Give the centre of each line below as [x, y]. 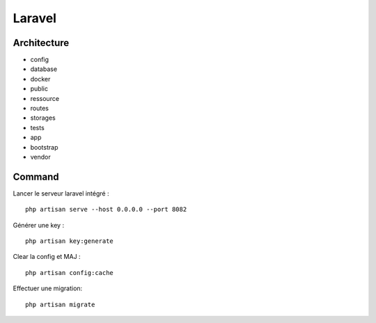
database [44, 69]
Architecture [41, 43]
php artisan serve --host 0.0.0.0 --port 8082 [106, 210]
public [39, 89]
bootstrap [44, 147]
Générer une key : [39, 225]
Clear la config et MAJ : [47, 257]
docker [40, 79]
